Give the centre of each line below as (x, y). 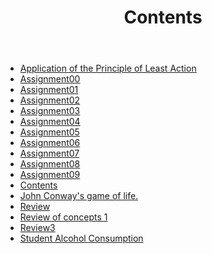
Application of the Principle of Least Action (108, 68)
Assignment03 (50, 111)
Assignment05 (49, 132)
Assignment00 (50, 79)
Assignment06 (50, 143)
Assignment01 (49, 90)
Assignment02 (50, 100)
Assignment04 (50, 122)
